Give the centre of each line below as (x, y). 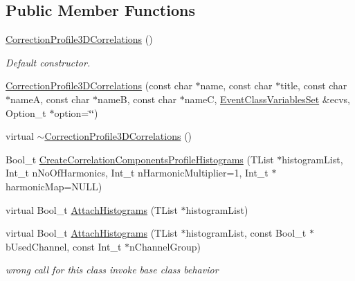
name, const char (236, 85)
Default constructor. (48, 62)
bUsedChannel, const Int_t (64, 246)
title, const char (314, 85)
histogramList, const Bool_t (246, 233)
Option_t (26, 112)
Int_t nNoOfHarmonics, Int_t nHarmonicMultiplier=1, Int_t (137, 173)
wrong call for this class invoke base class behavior (112, 270)
